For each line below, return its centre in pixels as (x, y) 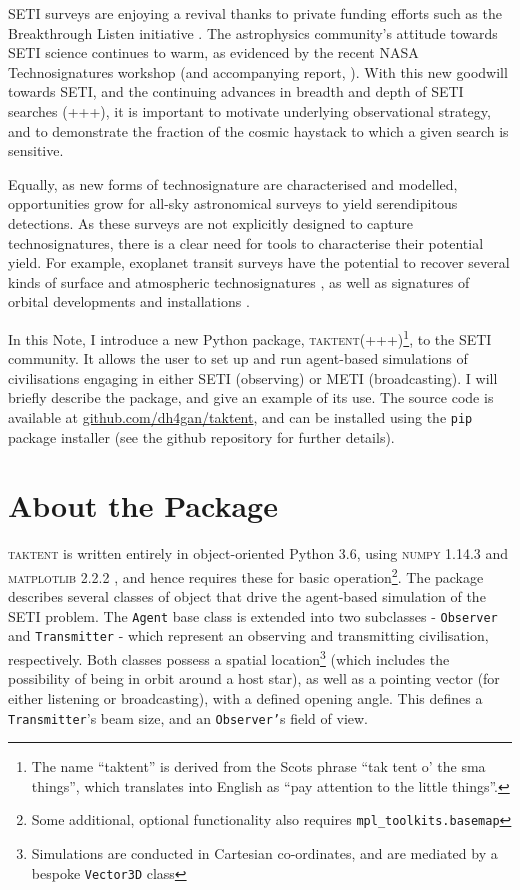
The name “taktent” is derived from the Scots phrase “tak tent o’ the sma (258, 766)
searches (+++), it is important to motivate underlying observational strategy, (249, 110)
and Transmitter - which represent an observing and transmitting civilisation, (248, 635)
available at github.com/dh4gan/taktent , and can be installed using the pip (240, 416)
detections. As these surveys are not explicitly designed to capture (210, 222)
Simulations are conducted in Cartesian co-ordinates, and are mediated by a (264, 853)
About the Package (143, 505)
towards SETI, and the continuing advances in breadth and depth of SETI (236, 91)
